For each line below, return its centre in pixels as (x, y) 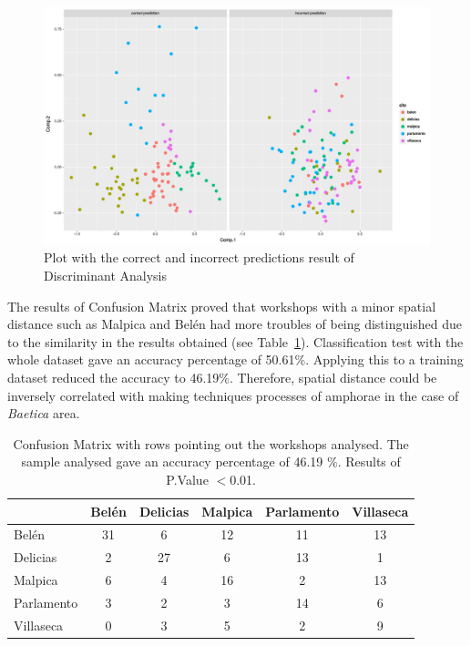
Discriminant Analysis (106, 276)
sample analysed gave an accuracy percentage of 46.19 (172, 461)
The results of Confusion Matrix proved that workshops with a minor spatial (222, 306)
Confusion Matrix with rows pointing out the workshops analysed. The (211, 443)
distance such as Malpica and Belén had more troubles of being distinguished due (235, 324)
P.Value (187, 479)
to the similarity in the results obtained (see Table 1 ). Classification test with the (235, 341)
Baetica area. (44, 413)
